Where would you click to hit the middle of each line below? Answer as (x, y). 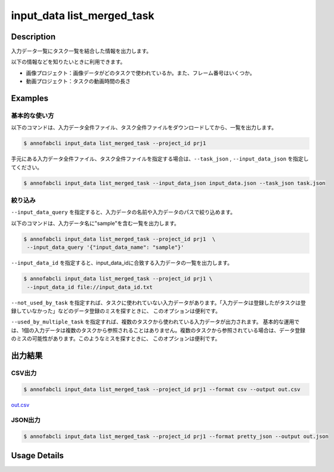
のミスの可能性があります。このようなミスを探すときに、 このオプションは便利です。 (116, 339)
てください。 (27, 167)
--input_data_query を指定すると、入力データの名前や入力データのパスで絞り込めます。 (123, 212)
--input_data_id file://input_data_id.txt (90, 287)
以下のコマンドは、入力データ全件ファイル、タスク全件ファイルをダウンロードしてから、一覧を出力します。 (144, 128)
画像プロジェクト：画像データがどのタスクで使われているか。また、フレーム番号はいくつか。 (140, 73)
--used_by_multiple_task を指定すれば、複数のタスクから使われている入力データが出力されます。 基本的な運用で (155, 322)
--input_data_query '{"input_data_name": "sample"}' (106, 247)
